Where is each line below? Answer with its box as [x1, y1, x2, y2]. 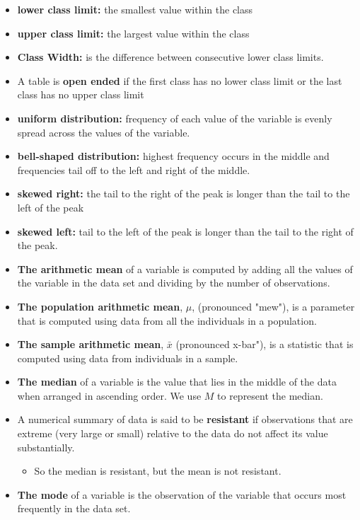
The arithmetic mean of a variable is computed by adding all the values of [17, 261, 353, 276]
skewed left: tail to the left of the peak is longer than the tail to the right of [17, 224, 354, 238]
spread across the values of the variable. [17, 125, 190, 139]
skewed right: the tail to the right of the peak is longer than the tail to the [17, 186, 350, 201]
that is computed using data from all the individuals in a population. [17, 313, 317, 328]
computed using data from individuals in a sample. [17, 350, 238, 365]
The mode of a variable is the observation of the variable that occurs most [17, 487, 347, 502]
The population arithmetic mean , [17, 299, 183, 313]
